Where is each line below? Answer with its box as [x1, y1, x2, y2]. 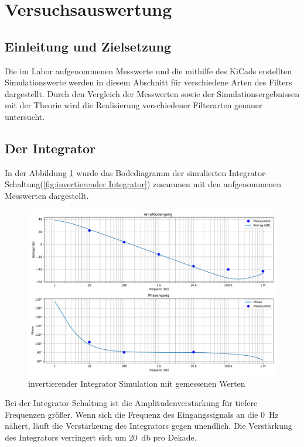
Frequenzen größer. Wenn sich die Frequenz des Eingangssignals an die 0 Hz [5, 408, 279, 420]
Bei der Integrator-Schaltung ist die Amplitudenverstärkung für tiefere [5, 397, 258, 409]
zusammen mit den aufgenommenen [153, 178, 282, 190]
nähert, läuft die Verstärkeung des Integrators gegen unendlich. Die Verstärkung [5, 420, 292, 432]
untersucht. [5, 110, 45, 122]
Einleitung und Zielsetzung [5, 37, 171, 55]
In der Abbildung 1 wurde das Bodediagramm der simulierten [5, 166, 227, 178]
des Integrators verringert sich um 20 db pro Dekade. [5, 431, 197, 443]
